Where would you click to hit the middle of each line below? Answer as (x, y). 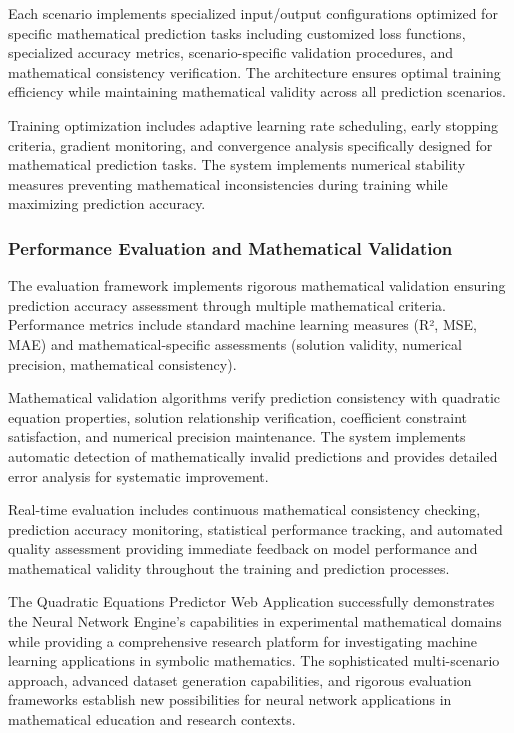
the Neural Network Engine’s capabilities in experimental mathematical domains (255, 621)
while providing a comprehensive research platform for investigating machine (243, 640)
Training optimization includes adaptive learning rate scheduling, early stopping (253, 124)
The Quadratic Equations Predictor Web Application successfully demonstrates (251, 601)
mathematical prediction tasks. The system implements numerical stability (237, 164)
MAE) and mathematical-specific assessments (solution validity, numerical (235, 343)
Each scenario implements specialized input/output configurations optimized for (253, 13)
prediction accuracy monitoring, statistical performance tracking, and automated (255, 528)
